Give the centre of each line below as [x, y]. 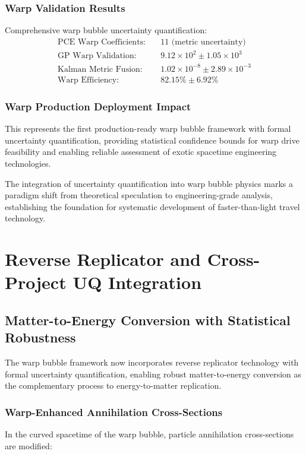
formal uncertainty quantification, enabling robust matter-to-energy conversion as [153, 374]
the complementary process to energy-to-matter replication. [113, 385]
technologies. [28, 163]
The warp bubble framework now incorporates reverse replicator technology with [152, 362]
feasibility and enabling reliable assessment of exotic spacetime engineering [141, 152]
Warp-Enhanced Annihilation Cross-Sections [114, 412]
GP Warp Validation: [97, 56]
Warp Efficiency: [89, 80]
